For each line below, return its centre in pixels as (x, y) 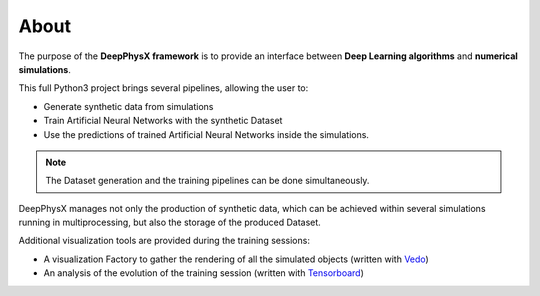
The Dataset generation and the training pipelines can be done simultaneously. (207, 181)
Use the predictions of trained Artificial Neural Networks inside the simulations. (206, 134)
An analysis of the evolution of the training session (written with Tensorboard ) (203, 273)
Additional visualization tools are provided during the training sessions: (164, 241)
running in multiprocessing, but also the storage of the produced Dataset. (170, 222)
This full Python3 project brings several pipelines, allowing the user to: (163, 88)
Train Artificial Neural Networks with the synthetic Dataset (163, 121)
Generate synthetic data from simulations (128, 106)
